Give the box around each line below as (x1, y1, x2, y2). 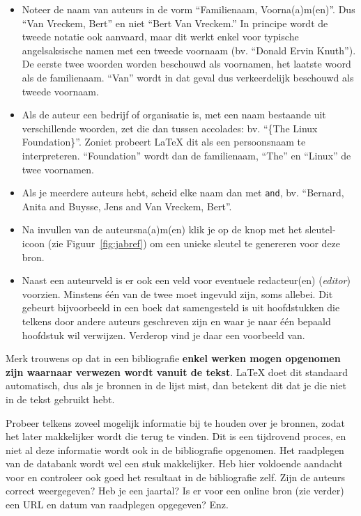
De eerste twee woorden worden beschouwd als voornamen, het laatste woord (22, 56, 351, 71)
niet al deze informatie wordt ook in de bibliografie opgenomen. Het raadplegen (6, 442, 344, 457)
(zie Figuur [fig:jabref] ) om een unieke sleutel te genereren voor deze (47, 235, 341, 250)
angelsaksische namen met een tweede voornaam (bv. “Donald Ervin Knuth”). (22, 42, 356, 57)
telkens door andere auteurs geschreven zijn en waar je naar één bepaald (22, 313, 331, 328)
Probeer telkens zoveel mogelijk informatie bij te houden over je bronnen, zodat (6, 415, 345, 430)
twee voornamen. (22, 162, 94, 176)
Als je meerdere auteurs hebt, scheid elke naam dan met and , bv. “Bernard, (22, 185, 344, 200)
